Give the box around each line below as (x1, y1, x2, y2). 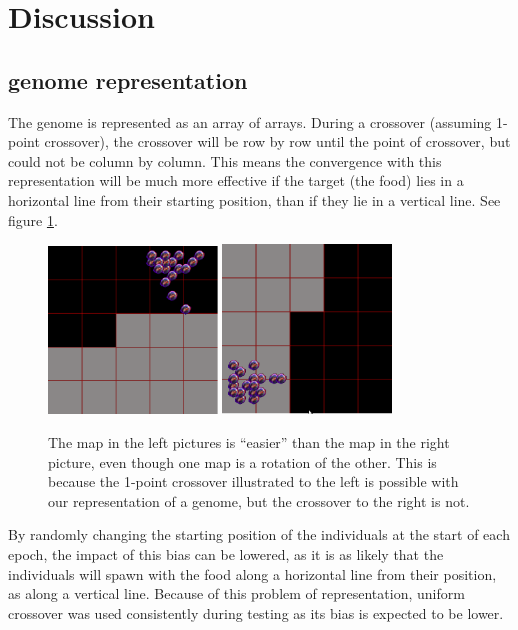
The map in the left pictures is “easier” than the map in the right (48, 432, 450, 452)
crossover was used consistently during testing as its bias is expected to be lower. (8, 602, 504, 623)
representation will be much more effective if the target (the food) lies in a (8, 170, 464, 191)
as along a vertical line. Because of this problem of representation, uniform (8, 583, 465, 604)
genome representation (8, 64, 248, 95)
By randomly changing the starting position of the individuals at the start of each (8, 524, 510, 545)
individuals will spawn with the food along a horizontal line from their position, (8, 563, 497, 584)
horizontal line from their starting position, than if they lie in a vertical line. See (8, 189, 501, 210)
